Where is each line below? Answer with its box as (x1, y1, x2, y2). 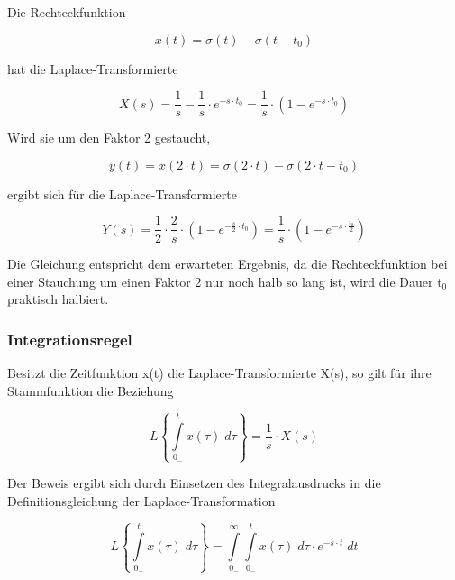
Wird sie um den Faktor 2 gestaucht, (7, 128, 211, 147)
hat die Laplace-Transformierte (7, 59, 178, 78)
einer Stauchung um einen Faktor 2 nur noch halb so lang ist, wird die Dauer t (7, 272, 442, 290)
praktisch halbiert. (7, 290, 109, 308)
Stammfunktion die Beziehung (7, 381, 174, 400)
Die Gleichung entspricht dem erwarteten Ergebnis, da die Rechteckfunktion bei (7, 253, 448, 272)
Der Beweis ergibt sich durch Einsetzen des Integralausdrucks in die (7, 474, 381, 493)
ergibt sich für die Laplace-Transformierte (7, 184, 237, 203)
